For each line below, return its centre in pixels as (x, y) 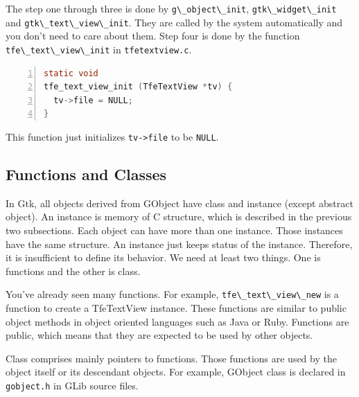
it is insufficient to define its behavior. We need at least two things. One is (163, 257)
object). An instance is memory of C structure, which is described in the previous (179, 217)
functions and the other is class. (73, 271)
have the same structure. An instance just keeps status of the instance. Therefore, (179, 244)
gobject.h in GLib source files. (72, 385)
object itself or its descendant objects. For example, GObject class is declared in (176, 372)
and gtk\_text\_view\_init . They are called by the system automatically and (174, 22)
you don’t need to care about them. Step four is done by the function (153, 36)
